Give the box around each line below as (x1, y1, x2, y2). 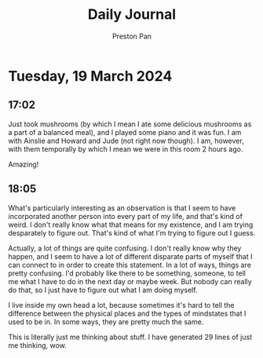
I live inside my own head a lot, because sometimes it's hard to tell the (8, 300, 235, 309)
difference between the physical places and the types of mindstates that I (8, 309, 247, 318)
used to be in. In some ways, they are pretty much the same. (8, 316, 204, 327)
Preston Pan (112, 31, 152, 41)
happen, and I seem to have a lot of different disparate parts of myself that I (8, 251, 253, 261)
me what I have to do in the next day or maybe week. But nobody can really (8, 276, 253, 286)
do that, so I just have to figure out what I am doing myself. (8, 285, 198, 294)
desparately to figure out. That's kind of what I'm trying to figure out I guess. (8, 228, 256, 237)
